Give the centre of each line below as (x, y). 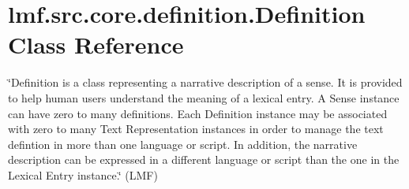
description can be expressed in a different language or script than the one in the (204, 159)
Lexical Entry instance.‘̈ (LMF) (83, 174)
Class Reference (96, 44)
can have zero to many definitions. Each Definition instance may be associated (198, 113)
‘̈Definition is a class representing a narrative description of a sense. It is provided (205, 82)
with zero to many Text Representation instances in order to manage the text (196, 129)
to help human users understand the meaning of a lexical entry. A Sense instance (204, 97)
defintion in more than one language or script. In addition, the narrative (183, 144)
